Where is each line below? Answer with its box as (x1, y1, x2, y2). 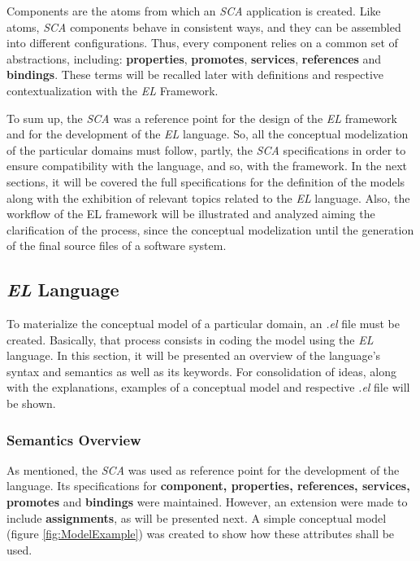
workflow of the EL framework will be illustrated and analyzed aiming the (6, 205, 375, 222)
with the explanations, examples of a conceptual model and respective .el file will (6, 379, 410, 396)
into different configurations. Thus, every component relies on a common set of (6, 34, 398, 51)
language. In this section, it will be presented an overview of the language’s (6, 347, 381, 364)
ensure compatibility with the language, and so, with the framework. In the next (6, 157, 408, 174)
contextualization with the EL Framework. (6, 81, 219, 99)
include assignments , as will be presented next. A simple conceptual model (6, 509, 387, 526)
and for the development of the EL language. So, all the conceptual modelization (6, 125, 409, 142)
